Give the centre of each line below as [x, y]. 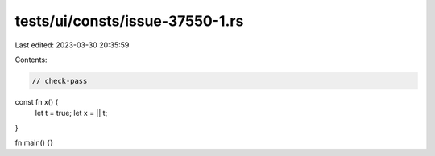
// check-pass [60, 81]
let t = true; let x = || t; [71, 113]
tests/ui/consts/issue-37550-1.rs [129, 21]
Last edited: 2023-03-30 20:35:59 [72, 45]
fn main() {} [34, 143]
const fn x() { [37, 101]
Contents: [31, 60]
